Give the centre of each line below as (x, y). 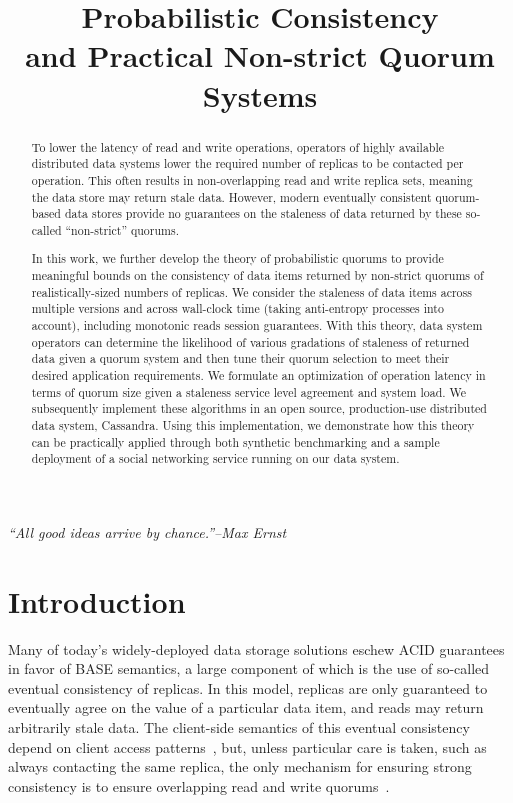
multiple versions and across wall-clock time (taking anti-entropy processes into (237, 308)
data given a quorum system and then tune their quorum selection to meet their (240, 358)
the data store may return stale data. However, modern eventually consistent (231, 196)
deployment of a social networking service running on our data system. (215, 458)
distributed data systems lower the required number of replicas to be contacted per (247, 163)
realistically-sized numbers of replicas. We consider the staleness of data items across (251, 291)
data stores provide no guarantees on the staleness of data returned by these (263, 213)
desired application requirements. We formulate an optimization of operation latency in (258, 374)
